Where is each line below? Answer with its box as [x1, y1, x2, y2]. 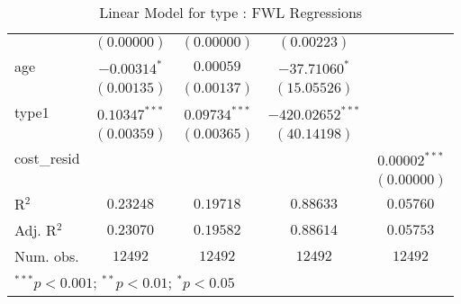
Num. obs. [14, 246, 79, 266]
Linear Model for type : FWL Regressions [99, 2, 363, 22]
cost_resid [14, 148, 80, 168]
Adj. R [14, 219, 57, 240]
